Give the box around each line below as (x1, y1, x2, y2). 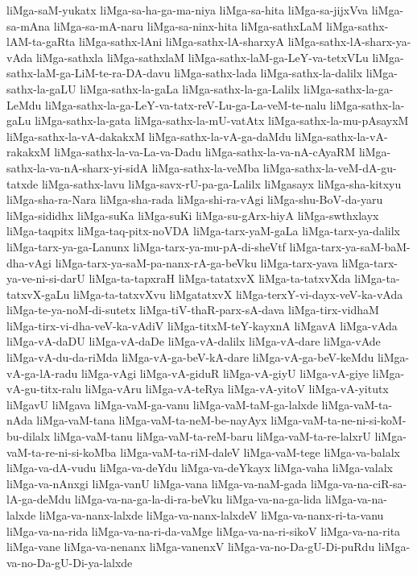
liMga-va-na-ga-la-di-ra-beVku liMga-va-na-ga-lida (74, 491, 322, 508)
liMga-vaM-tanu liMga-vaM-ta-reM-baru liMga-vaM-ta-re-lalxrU (53, 428, 371, 445)
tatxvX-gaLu (6, 285, 70, 302)
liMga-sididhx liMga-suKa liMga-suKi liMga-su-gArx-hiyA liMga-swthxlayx (6, 206, 379, 223)
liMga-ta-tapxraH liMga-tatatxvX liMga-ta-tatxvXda (89, 270, 351, 287)
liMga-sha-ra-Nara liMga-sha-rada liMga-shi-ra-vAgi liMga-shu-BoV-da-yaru (6, 191, 383, 208)
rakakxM (6, 143, 51, 160)
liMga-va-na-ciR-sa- (311, 474, 407, 491)
